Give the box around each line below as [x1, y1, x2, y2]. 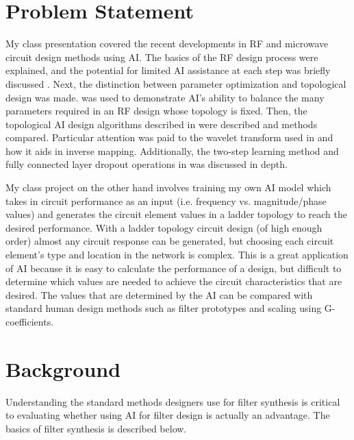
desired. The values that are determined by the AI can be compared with [5, 287, 313, 302]
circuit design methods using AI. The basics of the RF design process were [5, 49, 318, 64]
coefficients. [5, 315, 54, 328]
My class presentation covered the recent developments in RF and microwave [5, 36, 329, 51]
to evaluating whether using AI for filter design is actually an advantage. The [5, 408, 330, 422]
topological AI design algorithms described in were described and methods [5, 117, 318, 131]
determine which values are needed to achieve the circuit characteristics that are [5, 274, 342, 289]
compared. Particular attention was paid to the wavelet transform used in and [5, 130, 333, 145]
